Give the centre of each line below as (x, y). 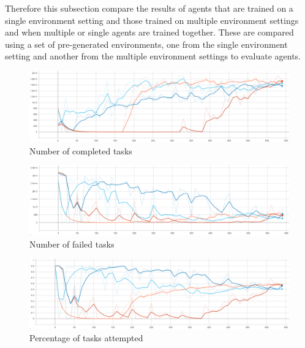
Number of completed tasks (81, 150)
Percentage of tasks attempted (86, 337)
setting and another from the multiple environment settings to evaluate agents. (153, 56)
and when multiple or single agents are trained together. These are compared (149, 32)
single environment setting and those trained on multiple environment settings (152, 20)
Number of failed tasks (72, 244)
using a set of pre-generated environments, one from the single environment (146, 44)
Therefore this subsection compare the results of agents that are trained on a (149, 8)
